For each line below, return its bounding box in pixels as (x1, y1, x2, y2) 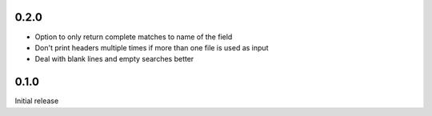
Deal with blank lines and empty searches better (34, 54, 194, 64)
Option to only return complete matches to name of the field (34, 32, 233, 42)
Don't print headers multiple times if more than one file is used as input (34, 42, 269, 52)
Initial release (14, 96, 59, 106)
